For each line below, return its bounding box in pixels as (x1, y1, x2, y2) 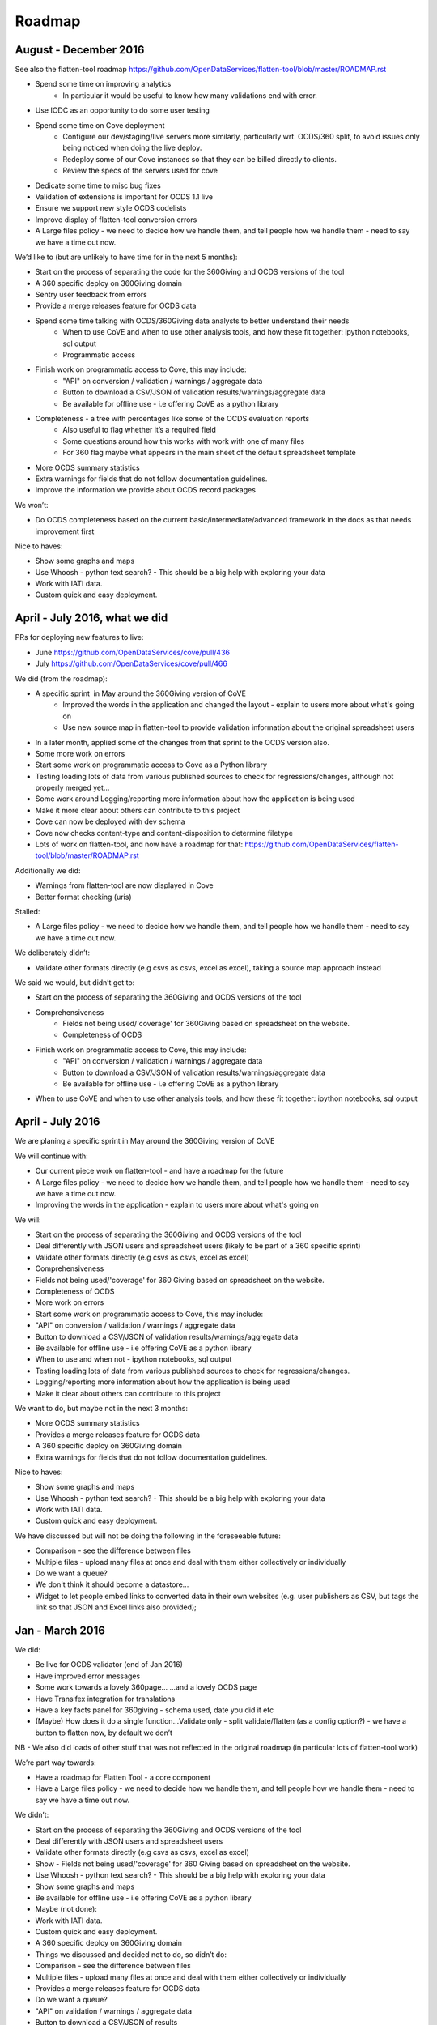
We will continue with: (15, 1151, 88, 1161)
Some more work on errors (35, 748, 125, 758)
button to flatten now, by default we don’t (35, 1728, 173, 1737)
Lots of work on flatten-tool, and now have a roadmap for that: (35, 839, 244, 850)
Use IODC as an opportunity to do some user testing (35, 105, 210, 115)
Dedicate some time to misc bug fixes (35, 181, 161, 190)
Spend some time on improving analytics (35, 79, 172, 89)
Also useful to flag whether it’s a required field (62, 425, 216, 435)
